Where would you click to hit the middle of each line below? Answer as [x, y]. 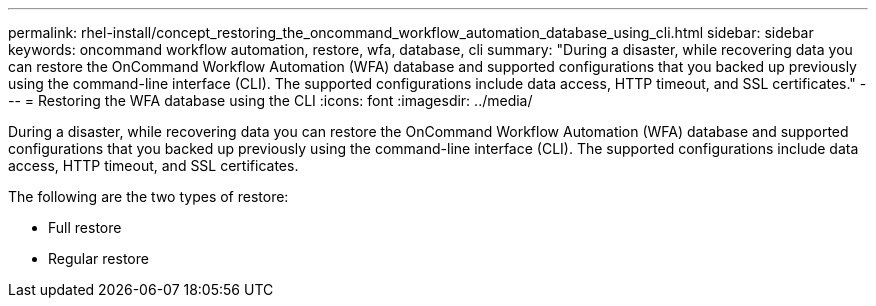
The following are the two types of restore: [148, 196]
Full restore [85, 227]
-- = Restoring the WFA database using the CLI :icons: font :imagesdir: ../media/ [270, 100]
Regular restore [98, 258]
